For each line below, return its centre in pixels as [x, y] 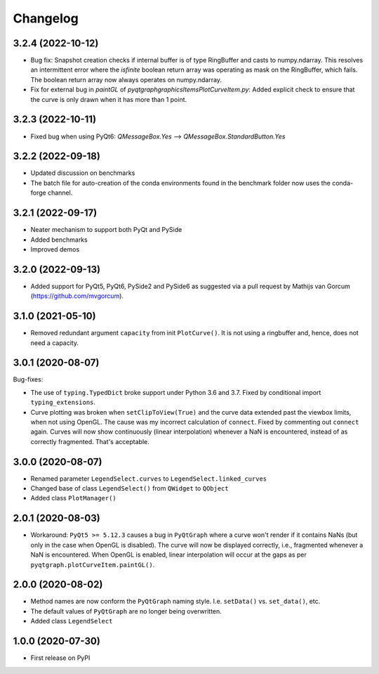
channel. [60, 193]
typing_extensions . [63, 402]
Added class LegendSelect [72, 621]
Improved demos [55, 249]
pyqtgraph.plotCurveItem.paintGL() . [93, 564]
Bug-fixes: [28, 380]
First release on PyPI [60, 658]
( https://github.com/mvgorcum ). [77, 296]
